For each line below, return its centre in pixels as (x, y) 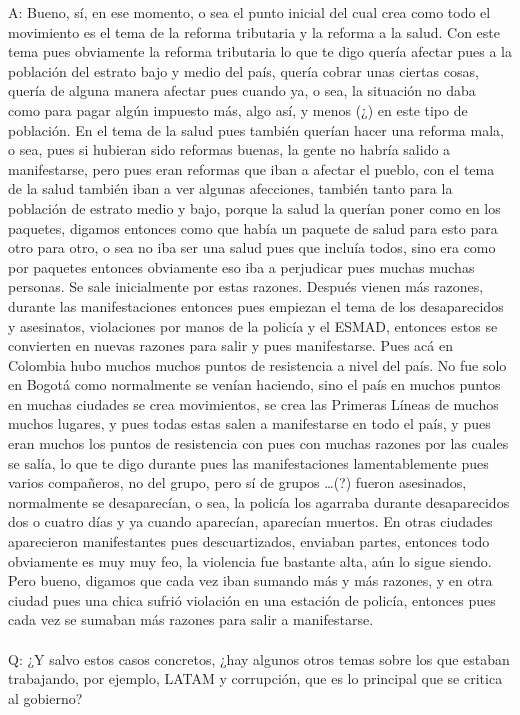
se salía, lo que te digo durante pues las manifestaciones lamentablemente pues (248, 462)
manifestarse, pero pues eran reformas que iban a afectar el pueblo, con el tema (251, 168)
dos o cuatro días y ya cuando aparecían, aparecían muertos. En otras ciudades (250, 521)
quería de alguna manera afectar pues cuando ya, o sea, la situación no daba (242, 90)
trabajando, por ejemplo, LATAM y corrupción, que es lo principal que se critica (255, 678)
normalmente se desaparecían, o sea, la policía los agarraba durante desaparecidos (259, 501)
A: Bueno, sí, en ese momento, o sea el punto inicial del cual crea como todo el (249, 12)
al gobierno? (45, 697)
